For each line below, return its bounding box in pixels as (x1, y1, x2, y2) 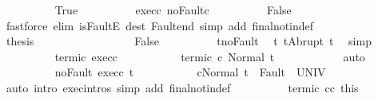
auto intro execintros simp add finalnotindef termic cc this (6, 79, 359, 95)
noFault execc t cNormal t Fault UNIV (54, 64, 326, 80)
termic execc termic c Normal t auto (54, 48, 365, 64)
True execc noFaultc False (54, 2, 292, 17)
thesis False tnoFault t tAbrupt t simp (6, 33, 372, 49)
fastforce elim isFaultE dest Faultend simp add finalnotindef (6, 17, 314, 33)
